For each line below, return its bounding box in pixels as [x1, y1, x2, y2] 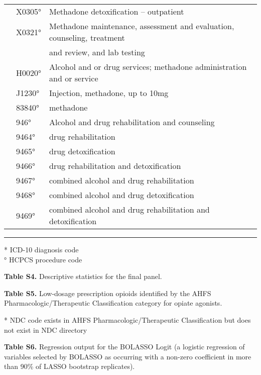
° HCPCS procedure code [4, 254, 82, 264]
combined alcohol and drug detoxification [49, 189, 194, 201]
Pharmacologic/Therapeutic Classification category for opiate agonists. [4, 298, 222, 308]
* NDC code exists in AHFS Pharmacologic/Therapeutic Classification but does [4, 314, 251, 325]
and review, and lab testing [49, 46, 145, 58]
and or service [49, 72, 98, 84]
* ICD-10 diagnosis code [4, 244, 79, 254]
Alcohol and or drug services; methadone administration [49, 61, 247, 72]
